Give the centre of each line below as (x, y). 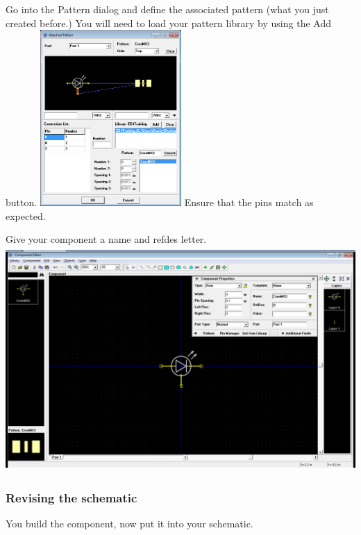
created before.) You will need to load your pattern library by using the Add (168, 23)
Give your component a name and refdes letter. (106, 239)
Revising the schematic (72, 497)
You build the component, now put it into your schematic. (129, 523)
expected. (26, 215)
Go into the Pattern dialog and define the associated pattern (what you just (167, 9)
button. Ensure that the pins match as (160, 202)
